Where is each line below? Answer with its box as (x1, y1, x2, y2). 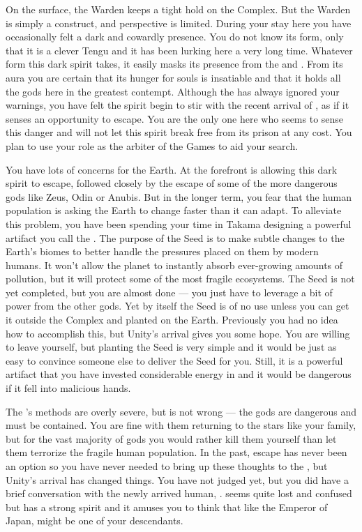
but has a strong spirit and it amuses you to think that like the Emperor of (6, 499, 328, 514)
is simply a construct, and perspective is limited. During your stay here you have (6, 15, 352, 30)
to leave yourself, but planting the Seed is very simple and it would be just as (6, 340, 337, 354)
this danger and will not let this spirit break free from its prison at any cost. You (6, 125, 352, 139)
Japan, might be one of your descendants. (6, 513, 183, 528)
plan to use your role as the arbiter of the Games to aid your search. (6, 138, 299, 153)
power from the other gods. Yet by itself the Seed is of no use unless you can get (6, 298, 349, 313)
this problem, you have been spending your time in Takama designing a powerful (6, 216, 352, 231)
